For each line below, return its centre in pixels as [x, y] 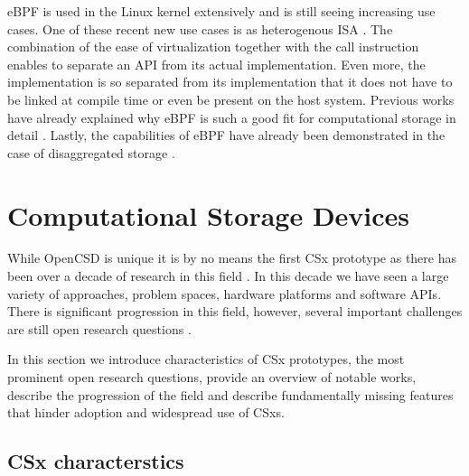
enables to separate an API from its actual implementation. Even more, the [216, 64]
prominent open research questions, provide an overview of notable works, [212, 377]
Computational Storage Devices [209, 215]
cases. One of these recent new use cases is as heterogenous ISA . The [200, 28]
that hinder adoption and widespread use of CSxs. [146, 412]
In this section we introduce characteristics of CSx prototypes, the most [206, 359]
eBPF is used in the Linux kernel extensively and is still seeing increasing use [221, 11]
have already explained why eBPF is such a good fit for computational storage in [232, 117]
